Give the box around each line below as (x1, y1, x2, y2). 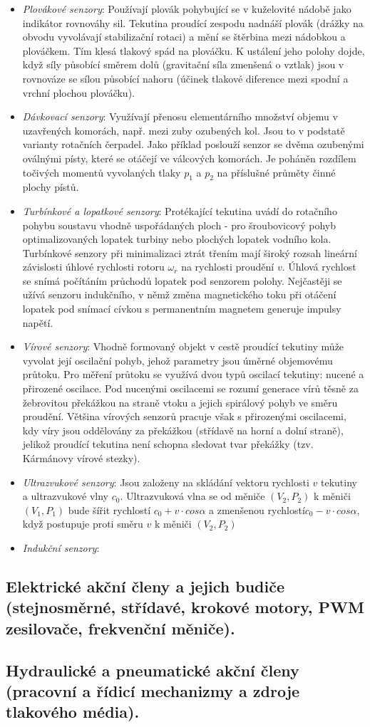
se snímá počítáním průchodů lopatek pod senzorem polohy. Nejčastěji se (22, 273, 342, 288)
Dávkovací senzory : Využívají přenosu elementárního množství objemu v (22, 109, 338, 124)
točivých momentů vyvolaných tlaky (22, 164, 181, 179)
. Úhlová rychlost (282, 259, 356, 274)
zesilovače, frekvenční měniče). (6, 617, 235, 639)
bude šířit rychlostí (68, 502, 151, 517)
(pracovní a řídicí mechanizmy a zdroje (6, 679, 300, 701)
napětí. (22, 315, 53, 330)
